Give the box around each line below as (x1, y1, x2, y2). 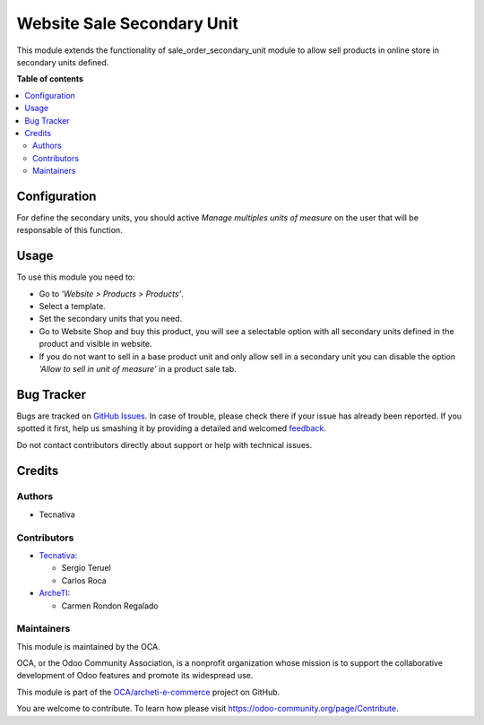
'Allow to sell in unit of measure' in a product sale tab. (39, 364, 237, 374)
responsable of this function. (16, 225, 123, 236)
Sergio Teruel (61, 563, 111, 574)
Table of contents (16, 73, 84, 84)
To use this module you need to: (16, 272, 135, 282)
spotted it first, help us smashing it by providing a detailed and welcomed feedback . (16, 423, 327, 434)
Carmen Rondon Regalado (61, 600, 159, 611)
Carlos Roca (61, 574, 107, 586)
